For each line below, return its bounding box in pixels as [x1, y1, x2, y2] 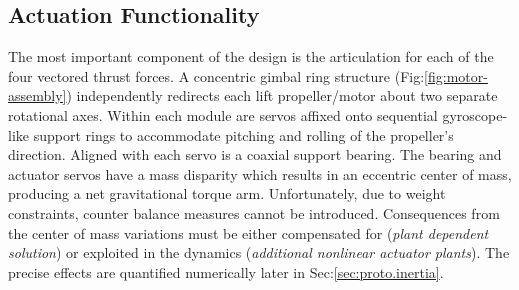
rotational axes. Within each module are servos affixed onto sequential [8, 104, 438, 125]
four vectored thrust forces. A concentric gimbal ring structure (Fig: [8, 65, 425, 86]
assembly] [8, 85, 67, 106]
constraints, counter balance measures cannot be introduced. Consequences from [8, 202, 500, 223]
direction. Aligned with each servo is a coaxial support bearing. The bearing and [8, 144, 502, 165]
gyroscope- [442, 104, 508, 125]
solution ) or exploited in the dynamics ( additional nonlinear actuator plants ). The [8, 242, 510, 263]
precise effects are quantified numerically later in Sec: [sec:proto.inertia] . [8, 261, 444, 282]
